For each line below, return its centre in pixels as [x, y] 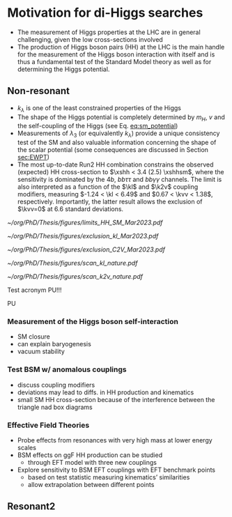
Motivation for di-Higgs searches [105, 13]
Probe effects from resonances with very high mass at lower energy [115, 440]
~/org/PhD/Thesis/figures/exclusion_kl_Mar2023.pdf [83, 236]
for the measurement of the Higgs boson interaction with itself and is [116, 54]
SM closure [34, 337]
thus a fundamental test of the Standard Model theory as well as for [114, 61]
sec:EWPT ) [33, 157]
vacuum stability [41, 352]
